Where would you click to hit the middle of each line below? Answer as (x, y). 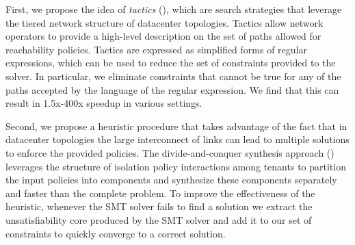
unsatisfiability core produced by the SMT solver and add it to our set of (159, 219)
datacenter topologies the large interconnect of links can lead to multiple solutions (177, 139)
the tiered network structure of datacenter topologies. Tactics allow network (165, 22)
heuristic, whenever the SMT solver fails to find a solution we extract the (159, 206)
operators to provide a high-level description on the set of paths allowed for (163, 36)
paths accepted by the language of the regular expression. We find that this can (172, 89)
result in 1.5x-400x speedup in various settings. (104, 103)
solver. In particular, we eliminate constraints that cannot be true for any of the (173, 76)
